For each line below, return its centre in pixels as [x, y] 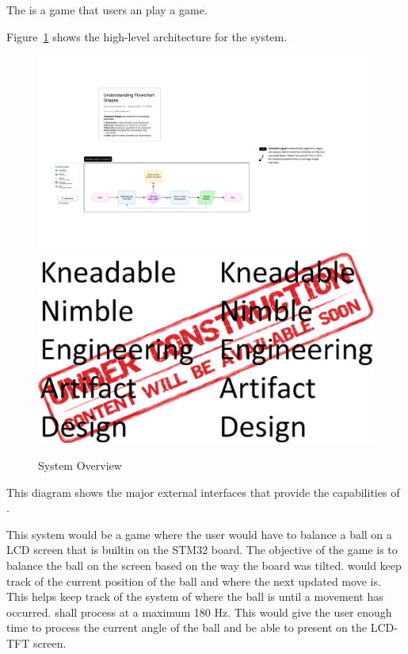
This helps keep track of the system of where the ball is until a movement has [195, 596]
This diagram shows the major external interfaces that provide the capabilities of [203, 492]
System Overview [80, 465]
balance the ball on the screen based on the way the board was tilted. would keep [204, 565]
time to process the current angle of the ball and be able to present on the [187, 627]
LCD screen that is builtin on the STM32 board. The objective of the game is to [202, 550]
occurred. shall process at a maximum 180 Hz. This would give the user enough [199, 612]
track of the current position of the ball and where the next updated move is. [194, 581]
